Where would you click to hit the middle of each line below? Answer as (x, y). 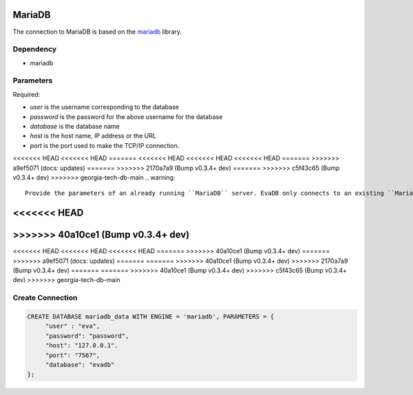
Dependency (35, 50)
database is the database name (75, 126)
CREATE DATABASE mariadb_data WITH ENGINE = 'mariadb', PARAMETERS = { (151, 316)
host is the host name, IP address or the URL (93, 136)
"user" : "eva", (73, 326)
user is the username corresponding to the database (104, 107)
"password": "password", (87, 336)
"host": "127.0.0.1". (82, 345)
